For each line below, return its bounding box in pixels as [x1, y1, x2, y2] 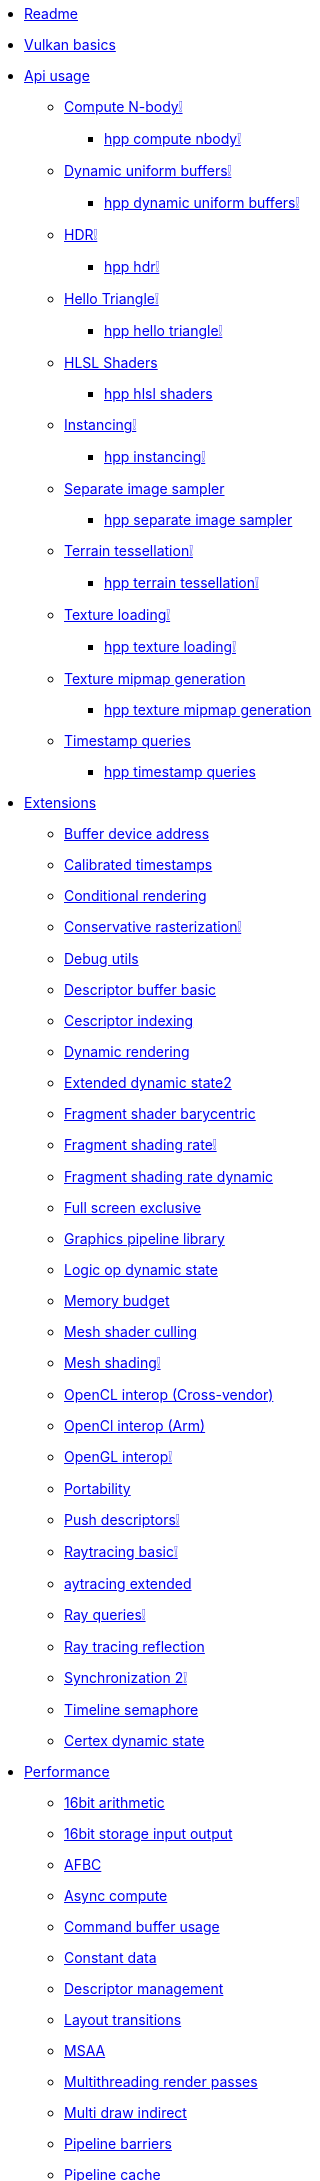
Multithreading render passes [64, 2073, 258, 2090]
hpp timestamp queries [104, 763, 256, 780]
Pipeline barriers [64, 2135, 172, 2152]
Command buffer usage [64, 1918, 220, 1935]
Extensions [24, 794, 97, 811]
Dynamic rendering [64, 1043, 190, 1060]
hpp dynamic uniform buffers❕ [104, 194, 300, 211]
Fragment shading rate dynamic [64, 1168, 274, 1185]
